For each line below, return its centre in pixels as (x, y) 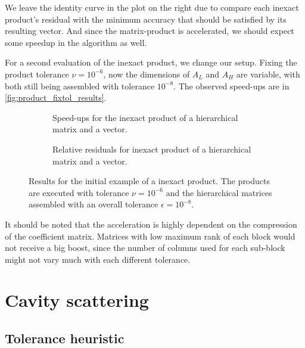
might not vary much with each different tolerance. (98, 259)
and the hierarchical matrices (219, 192)
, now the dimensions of (147, 74)
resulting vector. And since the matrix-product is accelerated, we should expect (150, 31)
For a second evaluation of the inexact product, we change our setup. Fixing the (151, 62)
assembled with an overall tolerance (94, 204)
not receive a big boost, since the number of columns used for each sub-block (145, 248)
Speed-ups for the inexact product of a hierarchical (145, 117)
